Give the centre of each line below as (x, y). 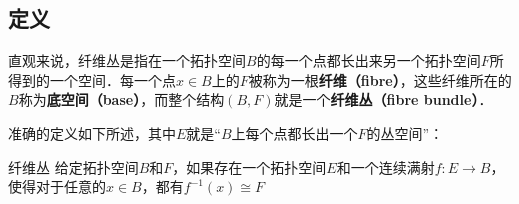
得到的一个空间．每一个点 (92, 79)
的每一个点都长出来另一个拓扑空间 (368, 60)
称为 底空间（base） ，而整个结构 (121, 99)
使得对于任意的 (57, 186)
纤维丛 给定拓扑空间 (73, 166)
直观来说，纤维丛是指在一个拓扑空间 (127, 60)
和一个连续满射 (385, 166)
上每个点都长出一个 (294, 132)
